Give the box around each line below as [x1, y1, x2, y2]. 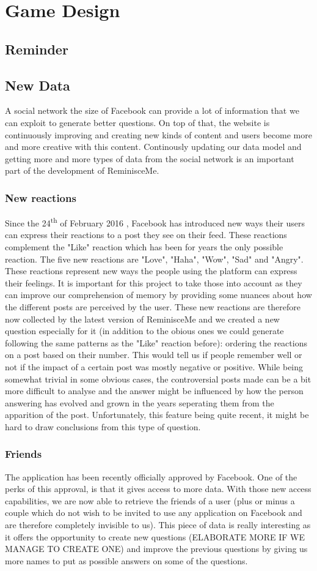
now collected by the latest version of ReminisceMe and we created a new [5, 312, 280, 325]
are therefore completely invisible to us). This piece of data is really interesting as [5, 518, 311, 531]
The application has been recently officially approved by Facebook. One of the [5, 470, 297, 483]
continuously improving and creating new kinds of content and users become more [5, 128, 312, 141]
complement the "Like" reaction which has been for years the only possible [5, 240, 283, 253]
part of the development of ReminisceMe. [5, 164, 159, 177]
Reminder [5, 39, 68, 58]
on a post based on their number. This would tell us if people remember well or [5, 348, 302, 361]
